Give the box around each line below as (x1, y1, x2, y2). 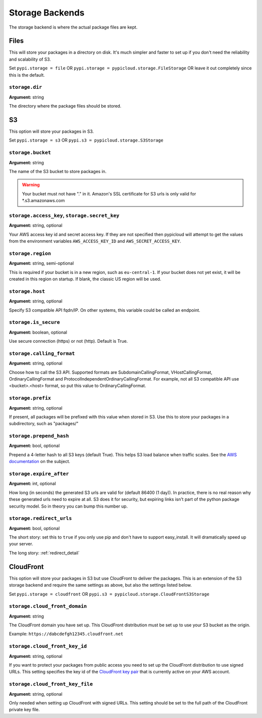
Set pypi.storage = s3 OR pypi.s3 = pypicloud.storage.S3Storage (9, 137, 164, 143)
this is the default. (9, 72, 45, 78)
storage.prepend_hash (9, 433, 69, 439)
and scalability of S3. (9, 56, 51, 62)
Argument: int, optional (9, 480, 56, 487)
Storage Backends (9, 7, 85, 18)
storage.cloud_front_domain (9, 603, 87, 609)
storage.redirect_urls (9, 515, 72, 522)
